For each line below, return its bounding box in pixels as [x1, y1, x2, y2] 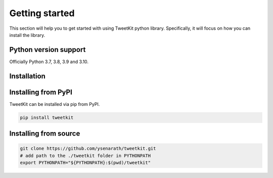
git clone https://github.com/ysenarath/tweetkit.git [20, 146, 156, 151]
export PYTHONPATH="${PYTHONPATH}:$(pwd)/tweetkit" [20, 160, 151, 166]
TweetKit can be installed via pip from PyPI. [9, 101, 100, 107]
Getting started [9, 8, 75, 19]
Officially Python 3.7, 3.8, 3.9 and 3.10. [9, 58, 88, 65]
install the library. [9, 32, 45, 38]
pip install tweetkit [20, 114, 74, 121]
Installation [9, 72, 45, 80]
